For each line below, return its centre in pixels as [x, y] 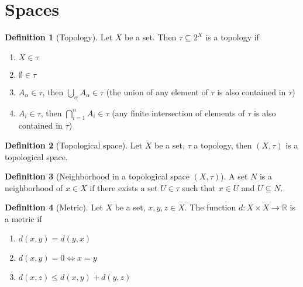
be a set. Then [151, 37]
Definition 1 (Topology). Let [59, 37]
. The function [210, 207]
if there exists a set [124, 187]
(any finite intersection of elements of [178, 113]
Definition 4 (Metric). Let [54, 207]
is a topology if [232, 37]
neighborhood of [34, 187]
